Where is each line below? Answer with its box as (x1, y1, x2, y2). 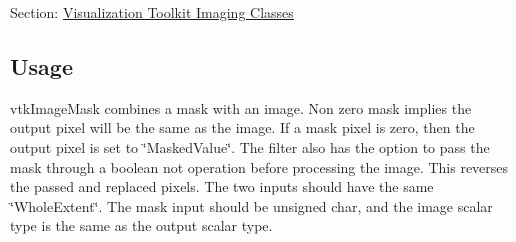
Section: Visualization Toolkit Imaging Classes (10, 2, 294, 22)
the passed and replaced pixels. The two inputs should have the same (10, 176, 434, 197)
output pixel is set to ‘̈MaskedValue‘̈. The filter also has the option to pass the (10, 136, 490, 157)
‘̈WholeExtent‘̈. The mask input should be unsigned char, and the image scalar (10, 195, 493, 216)
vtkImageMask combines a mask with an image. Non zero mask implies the (10, 97, 472, 118)
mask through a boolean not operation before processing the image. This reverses (10, 156, 509, 177)
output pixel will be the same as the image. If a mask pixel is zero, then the (10, 117, 475, 138)
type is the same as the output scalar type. (10, 215, 273, 236)
